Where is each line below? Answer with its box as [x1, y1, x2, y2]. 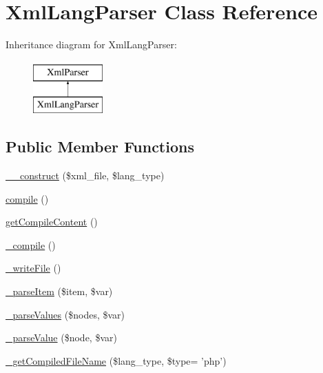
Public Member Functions [6, 136, 194, 157]
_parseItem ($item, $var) [6, 284, 113, 299]
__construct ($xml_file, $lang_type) [6, 168, 165, 183]
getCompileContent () [6, 214, 98, 229]
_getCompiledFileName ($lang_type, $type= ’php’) [6, 353, 227, 367]
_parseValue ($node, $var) [6, 330, 117, 345]
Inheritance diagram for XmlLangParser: [6, 37, 177, 52]
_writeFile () [6, 261, 61, 275]
